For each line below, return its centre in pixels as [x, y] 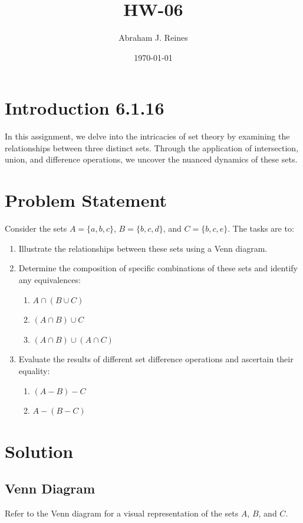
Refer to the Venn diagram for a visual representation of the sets [122, 513]
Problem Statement [86, 200]
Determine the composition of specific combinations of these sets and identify [158, 268]
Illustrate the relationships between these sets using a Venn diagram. [143, 248]
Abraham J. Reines [153, 38]
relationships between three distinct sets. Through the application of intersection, [152, 147]
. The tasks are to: [261, 228]
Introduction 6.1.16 [85, 108]
